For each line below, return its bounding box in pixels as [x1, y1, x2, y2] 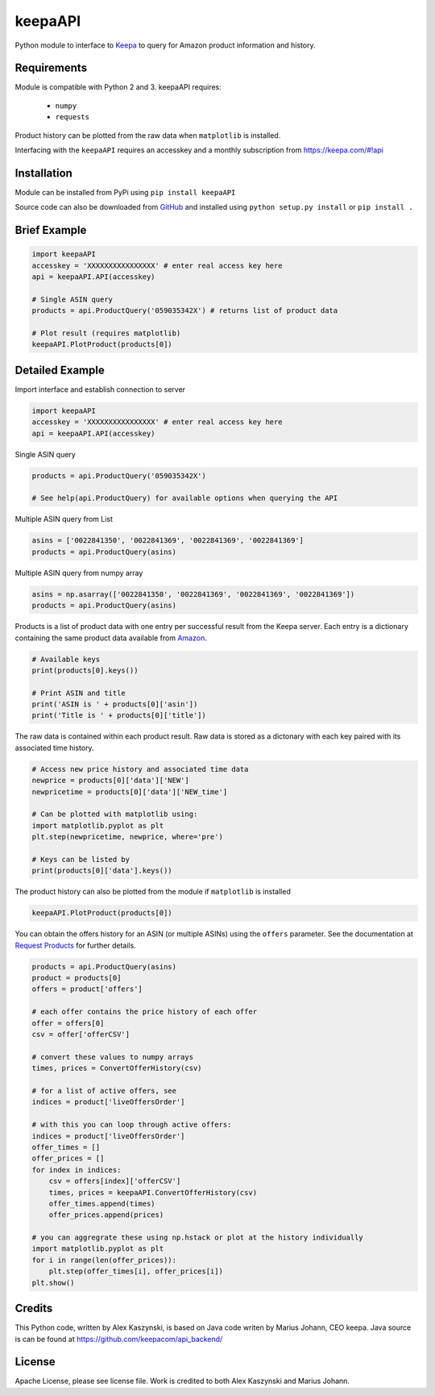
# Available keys [31, 654, 101, 664]
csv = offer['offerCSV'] [31, 1030, 130, 1040]
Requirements [14, 61, 88, 75]
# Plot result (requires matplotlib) [31, 329, 181, 338]
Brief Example [14, 223, 87, 237]
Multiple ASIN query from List [14, 515, 113, 524]
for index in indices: [31, 1165, 122, 1174]
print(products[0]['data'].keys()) [31, 866, 172, 875]
